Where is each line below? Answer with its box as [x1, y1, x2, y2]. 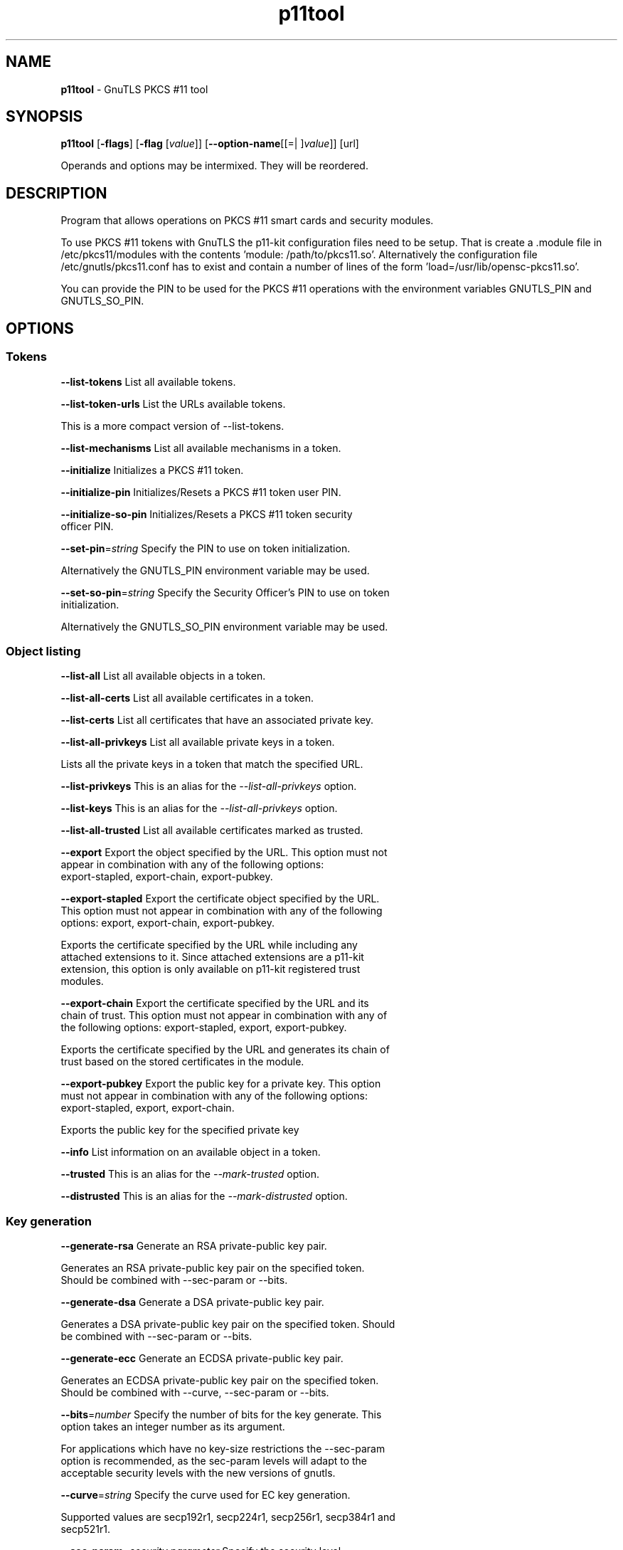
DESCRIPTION [6, 184, 107, 202]
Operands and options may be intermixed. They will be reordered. [60, 159, 368, 172]
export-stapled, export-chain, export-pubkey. [60, 870, 273, 883]
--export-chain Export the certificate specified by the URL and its [60, 997, 369, 1010]
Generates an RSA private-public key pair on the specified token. [60, 1262, 365, 1274]
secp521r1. [60, 1523, 111, 1535]
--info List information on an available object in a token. [60, 1146, 321, 1159]
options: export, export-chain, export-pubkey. [60, 917, 275, 929]
